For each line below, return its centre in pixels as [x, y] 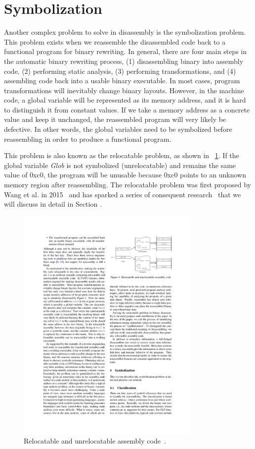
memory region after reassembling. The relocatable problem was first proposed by [128, 185]
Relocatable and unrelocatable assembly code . [95, 440]
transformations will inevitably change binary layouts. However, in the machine [124, 90]
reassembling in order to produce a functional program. [88, 139]
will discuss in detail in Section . [53, 204]
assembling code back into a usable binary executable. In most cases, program [122, 81]
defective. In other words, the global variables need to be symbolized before [118, 129]
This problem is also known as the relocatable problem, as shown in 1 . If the [122, 155]
